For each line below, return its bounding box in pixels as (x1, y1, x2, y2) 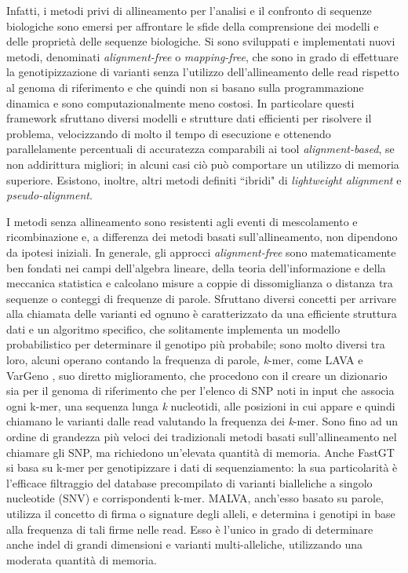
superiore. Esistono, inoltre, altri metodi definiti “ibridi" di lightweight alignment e (6, 171, 402, 188)
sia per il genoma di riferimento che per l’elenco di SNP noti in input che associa (6, 382, 395, 399)
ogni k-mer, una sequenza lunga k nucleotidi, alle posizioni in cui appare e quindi (6, 397, 395, 414)
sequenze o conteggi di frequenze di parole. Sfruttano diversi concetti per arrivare (6, 290, 397, 306)
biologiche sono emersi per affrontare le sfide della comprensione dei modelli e (6, 17, 379, 34)
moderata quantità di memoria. (6, 551, 157, 568)
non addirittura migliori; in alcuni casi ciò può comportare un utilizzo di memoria (6, 155, 399, 172)
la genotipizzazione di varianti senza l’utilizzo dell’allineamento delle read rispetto (6, 64, 399, 80)
